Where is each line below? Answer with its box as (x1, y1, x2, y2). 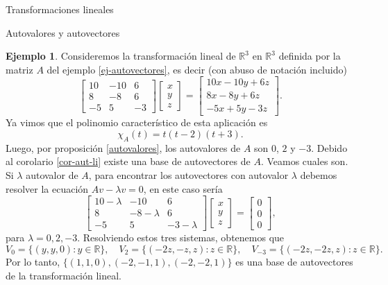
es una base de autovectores (235, 254, 353, 268)
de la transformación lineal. (6, 268, 122, 282)
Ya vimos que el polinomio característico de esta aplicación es (6, 115, 268, 130)
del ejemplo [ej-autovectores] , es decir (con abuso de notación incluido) (47, 62, 347, 76)
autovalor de (26, 168, 78, 182)
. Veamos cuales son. (260, 154, 348, 169)
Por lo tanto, (6, 254, 60, 268)
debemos (300, 168, 337, 182)
